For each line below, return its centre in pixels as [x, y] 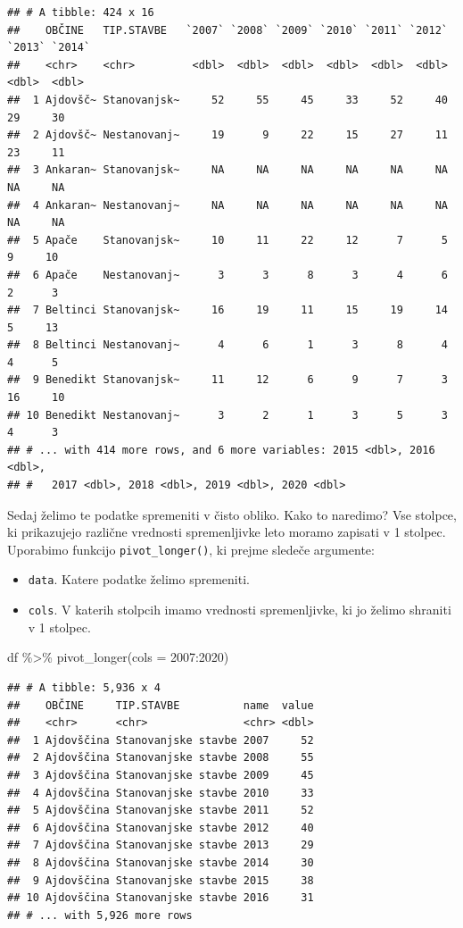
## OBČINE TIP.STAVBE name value [161, 705]
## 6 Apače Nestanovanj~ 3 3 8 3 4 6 [227, 275]
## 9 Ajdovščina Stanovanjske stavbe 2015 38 [161, 880]
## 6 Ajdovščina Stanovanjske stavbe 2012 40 [161, 828]
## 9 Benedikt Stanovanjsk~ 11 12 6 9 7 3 [227, 380]
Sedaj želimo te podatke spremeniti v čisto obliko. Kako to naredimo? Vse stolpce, [232, 514]
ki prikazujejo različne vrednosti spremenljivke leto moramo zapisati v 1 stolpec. [227, 532]
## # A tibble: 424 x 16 [81, 13]
